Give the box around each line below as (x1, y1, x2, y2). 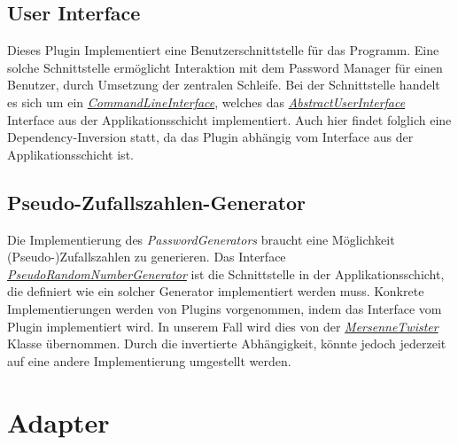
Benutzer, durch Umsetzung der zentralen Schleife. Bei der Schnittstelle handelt (7, 75, 440, 94)
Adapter (7, 403, 110, 440)
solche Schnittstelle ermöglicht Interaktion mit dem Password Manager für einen (7, 58, 443, 76)
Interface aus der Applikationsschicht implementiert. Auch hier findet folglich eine (7, 110, 452, 129)
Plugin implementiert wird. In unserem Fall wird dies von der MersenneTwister (7, 316, 439, 335)
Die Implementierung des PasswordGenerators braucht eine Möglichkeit (7, 230, 395, 248)
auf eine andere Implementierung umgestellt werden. (7, 351, 291, 370)
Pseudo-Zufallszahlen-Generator (7, 188, 307, 215)
